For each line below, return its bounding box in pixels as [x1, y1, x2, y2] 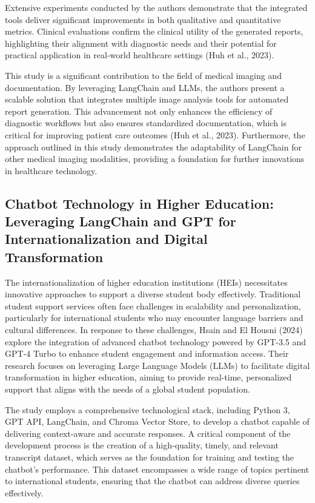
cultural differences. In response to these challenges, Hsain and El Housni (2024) [5, 323, 303, 336]
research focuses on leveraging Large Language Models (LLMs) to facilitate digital [5, 359, 310, 371]
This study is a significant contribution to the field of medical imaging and [5, 69, 282, 81]
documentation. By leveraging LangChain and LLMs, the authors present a [5, 81, 285, 93]
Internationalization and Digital [5, 229, 208, 248]
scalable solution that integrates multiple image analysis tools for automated [5, 93, 289, 106]
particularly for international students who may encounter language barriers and [5, 311, 303, 324]
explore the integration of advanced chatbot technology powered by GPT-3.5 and [5, 335, 307, 348]
